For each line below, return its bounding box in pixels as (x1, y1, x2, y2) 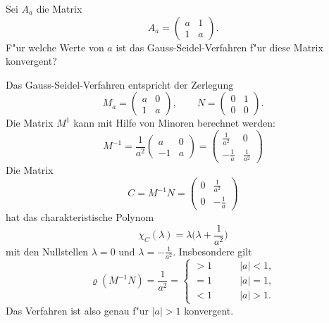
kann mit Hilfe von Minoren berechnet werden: (73, 115, 275, 130)
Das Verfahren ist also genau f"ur (6, 303, 149, 317)
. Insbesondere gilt (173, 243, 252, 258)
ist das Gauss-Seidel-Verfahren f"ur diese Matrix (116, 39, 323, 54)
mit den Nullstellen (6, 243, 89, 258)
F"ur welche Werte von (6, 39, 104, 54)
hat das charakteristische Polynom (6, 210, 154, 224)
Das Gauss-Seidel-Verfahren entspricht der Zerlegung (6, 77, 234, 91)
